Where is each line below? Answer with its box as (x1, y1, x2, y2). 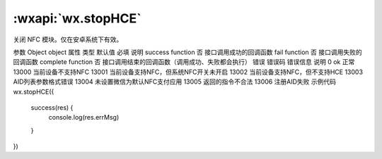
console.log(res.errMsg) (48, 113, 120, 122)
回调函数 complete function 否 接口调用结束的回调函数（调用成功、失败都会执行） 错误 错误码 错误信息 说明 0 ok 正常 (13, 58, 355, 66)
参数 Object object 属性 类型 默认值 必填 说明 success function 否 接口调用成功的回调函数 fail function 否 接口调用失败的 (13, 48, 362, 56)
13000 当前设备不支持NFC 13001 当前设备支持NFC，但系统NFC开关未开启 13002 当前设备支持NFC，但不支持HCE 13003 (13, 68, 364, 76)
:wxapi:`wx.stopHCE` (13, 11, 141, 26)
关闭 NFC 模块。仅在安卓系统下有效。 (13, 35, 123, 44)
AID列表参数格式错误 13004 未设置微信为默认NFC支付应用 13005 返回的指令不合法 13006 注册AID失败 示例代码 (13, 77, 336, 86)
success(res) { (30, 103, 74, 112)
